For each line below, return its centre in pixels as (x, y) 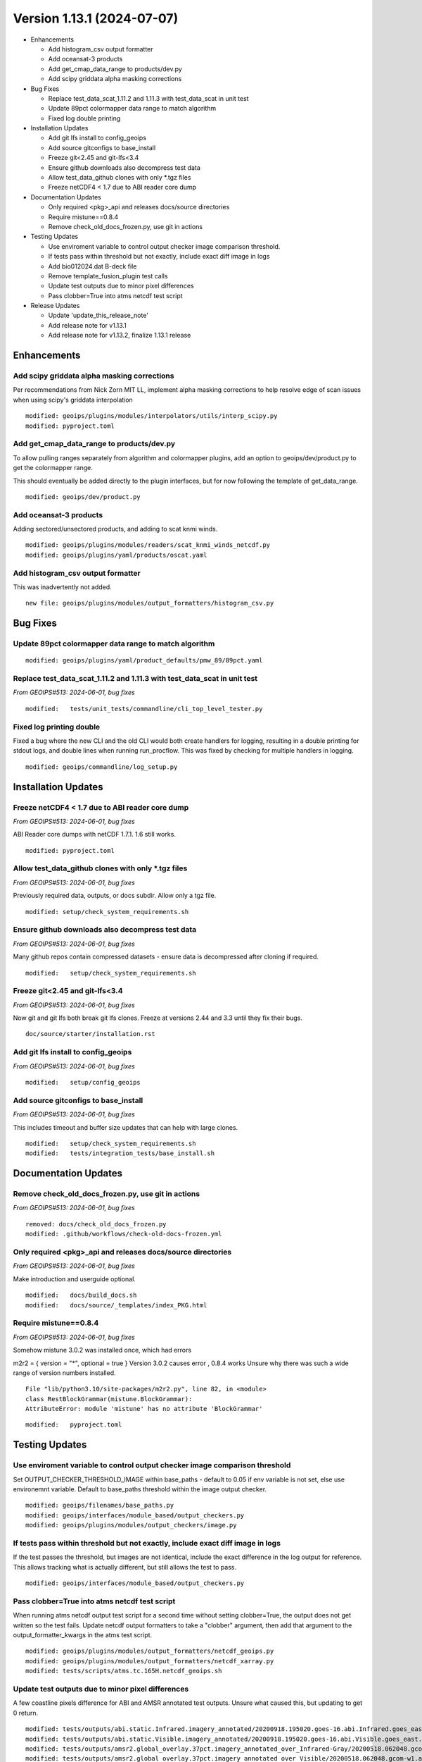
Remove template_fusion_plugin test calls (108, 276)
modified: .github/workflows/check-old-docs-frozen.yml (124, 1234)
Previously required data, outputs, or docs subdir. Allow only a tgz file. (115, 896)
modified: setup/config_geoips (83, 1083)
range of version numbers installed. (64, 1373)
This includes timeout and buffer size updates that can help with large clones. (126, 1127)
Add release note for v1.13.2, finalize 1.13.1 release (120, 335)
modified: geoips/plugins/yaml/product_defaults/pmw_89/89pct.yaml (144, 660)
